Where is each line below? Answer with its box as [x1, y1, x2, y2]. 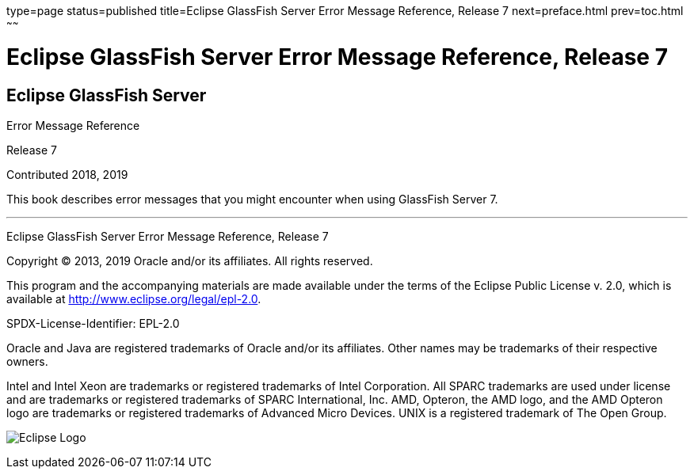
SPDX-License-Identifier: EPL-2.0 [6, 316, 180, 330]
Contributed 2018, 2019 [6, 167, 128, 181]
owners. [6, 354, 48, 368]
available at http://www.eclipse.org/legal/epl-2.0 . [6, 291, 261, 306]
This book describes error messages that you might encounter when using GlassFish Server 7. [6, 192, 498, 206]
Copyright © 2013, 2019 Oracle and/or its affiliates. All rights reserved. [6, 253, 373, 268]
